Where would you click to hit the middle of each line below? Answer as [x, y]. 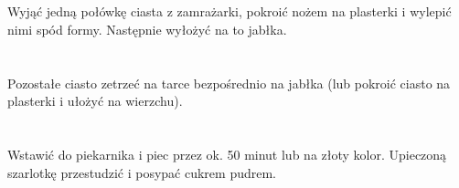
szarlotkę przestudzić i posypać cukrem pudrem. [142, 172]
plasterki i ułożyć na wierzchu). [95, 101]
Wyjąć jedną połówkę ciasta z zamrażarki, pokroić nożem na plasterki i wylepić [229, 11]
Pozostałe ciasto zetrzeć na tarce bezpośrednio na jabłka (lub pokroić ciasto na [229, 83]
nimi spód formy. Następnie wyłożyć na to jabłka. [147, 29]
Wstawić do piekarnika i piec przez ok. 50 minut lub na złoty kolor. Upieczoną [227, 154]
